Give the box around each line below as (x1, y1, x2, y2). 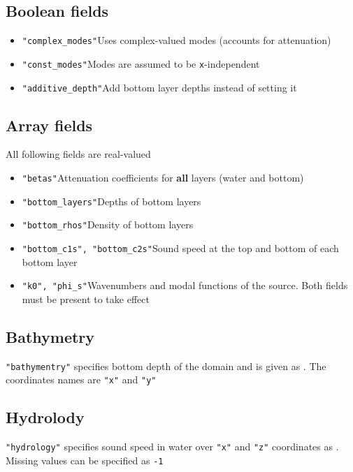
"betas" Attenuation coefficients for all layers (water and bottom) (22, 170, 304, 184)
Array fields (6, 114, 93, 135)
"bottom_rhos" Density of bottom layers (22, 217, 194, 232)
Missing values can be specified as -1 (6, 452, 164, 467)
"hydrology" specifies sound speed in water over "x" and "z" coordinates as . (6, 439, 339, 454)
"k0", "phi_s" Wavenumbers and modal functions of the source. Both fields (22, 278, 348, 293)
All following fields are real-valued (6, 147, 151, 161)
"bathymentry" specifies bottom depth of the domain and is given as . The (6, 358, 326, 373)
